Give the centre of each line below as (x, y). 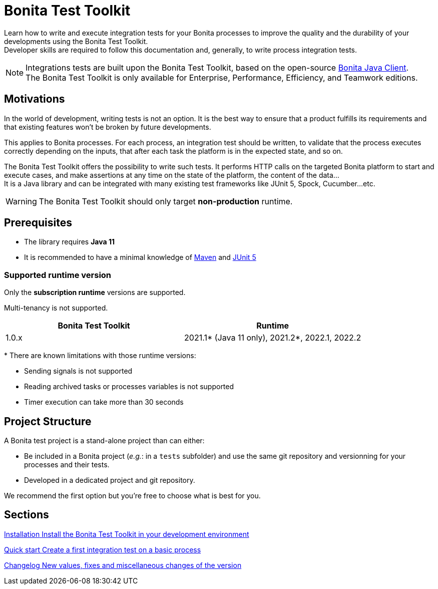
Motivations (35, 99)
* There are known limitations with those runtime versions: (100, 356)
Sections (27, 515)
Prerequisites (38, 223)
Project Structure (48, 421)
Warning (21, 201)
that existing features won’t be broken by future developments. (108, 127)
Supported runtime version (58, 275)
